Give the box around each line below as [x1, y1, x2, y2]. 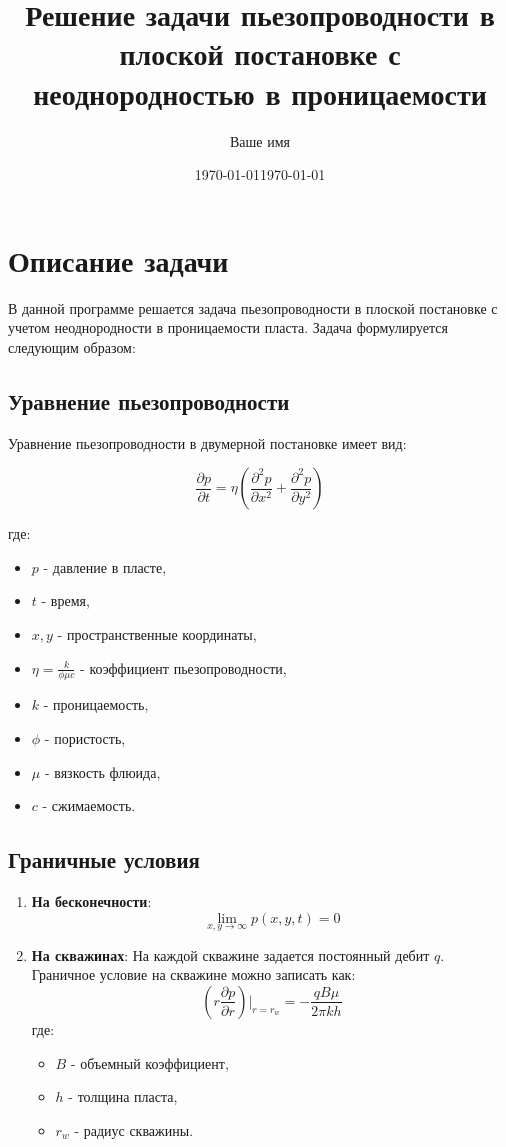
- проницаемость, [43, 694, 149, 715]
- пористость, [44, 728, 126, 748]
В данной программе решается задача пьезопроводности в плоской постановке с [8, 297, 498, 318]
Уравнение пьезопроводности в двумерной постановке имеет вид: [8, 432, 407, 453]
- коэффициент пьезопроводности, [80, 657, 287, 678]
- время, [41, 590, 90, 611]
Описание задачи [8, 239, 229, 280]
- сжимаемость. [42, 795, 136, 816]
